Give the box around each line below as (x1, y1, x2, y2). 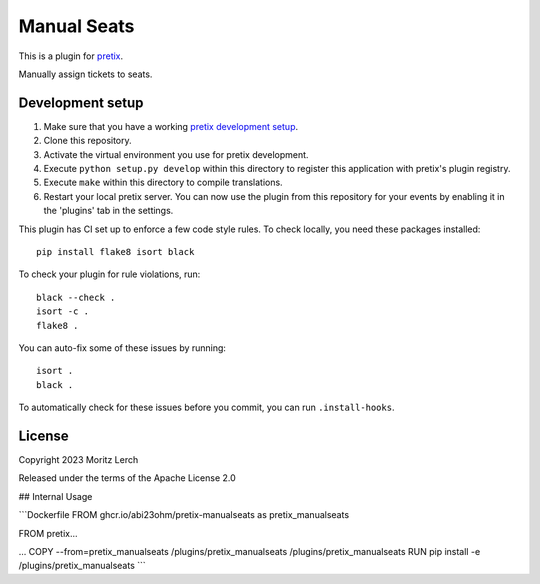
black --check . (36, 291, 116, 303)
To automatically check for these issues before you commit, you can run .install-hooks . (18, 401, 395, 414)
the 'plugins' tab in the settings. (43, 205, 174, 217)
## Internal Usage (18, 490, 93, 502)
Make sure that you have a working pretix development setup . (43, 120, 299, 132)
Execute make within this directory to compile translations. (43, 176, 284, 189)
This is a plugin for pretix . (18, 50, 124, 62)
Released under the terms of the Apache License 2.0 (18, 472, 237, 484)
